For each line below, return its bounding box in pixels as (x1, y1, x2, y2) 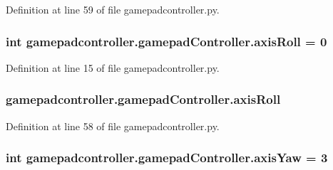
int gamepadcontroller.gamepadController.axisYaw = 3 (6, 149, 328, 166)
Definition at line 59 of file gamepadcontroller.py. (6, 2, 220, 16)
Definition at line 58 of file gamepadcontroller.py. (6, 118, 220, 133)
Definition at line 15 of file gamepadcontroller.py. (6, 60, 220, 75)
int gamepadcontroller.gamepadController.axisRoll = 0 (6, 32, 327, 50)
